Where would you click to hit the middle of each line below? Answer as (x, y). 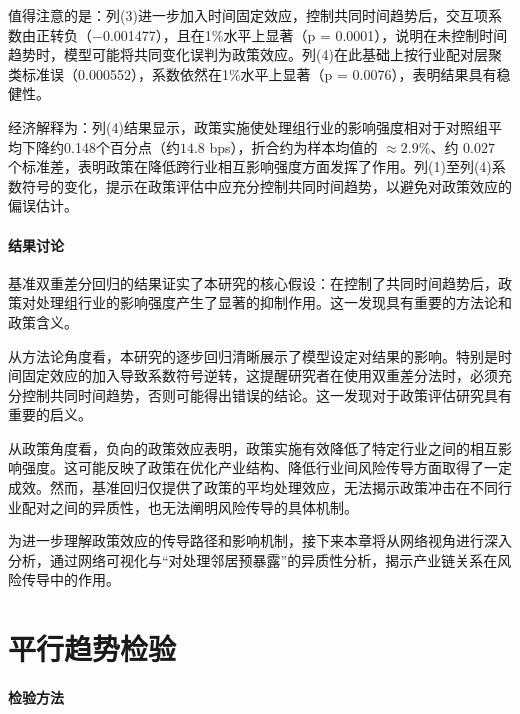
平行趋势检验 (92, 648)
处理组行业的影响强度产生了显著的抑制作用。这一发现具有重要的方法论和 (273, 302)
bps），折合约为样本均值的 (293, 146)
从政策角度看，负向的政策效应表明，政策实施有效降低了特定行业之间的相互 (253, 447)
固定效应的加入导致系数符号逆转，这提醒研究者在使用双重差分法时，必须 (259, 375)
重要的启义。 (50, 414)
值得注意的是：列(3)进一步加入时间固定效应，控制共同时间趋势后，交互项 (248, 15)
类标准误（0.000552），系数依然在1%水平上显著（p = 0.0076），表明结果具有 (252, 73)
